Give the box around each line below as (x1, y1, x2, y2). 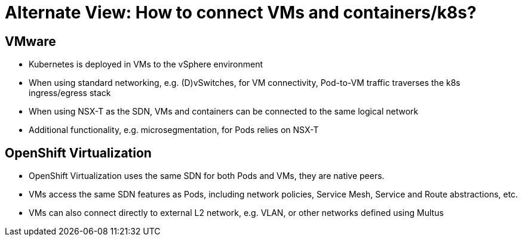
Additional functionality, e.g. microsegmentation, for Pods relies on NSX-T (29, 125, 319, 135)
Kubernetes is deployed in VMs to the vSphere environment (29, 59, 263, 70)
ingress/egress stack (29, 88, 111, 98)
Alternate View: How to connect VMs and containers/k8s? (5, 2, 477, 23)
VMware (5, 33, 56, 49)
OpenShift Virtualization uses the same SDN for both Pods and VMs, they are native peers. (29, 171, 385, 181)
